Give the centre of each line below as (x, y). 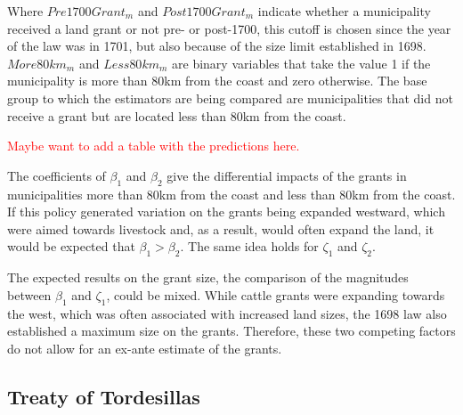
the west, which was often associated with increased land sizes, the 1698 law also (227, 313)
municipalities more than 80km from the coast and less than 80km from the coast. (231, 194)
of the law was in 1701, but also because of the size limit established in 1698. (217, 46)
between (29, 294)
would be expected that (71, 246)
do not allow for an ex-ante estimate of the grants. (145, 348)
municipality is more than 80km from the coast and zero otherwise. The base (217, 81)
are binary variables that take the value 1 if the (301, 63)
